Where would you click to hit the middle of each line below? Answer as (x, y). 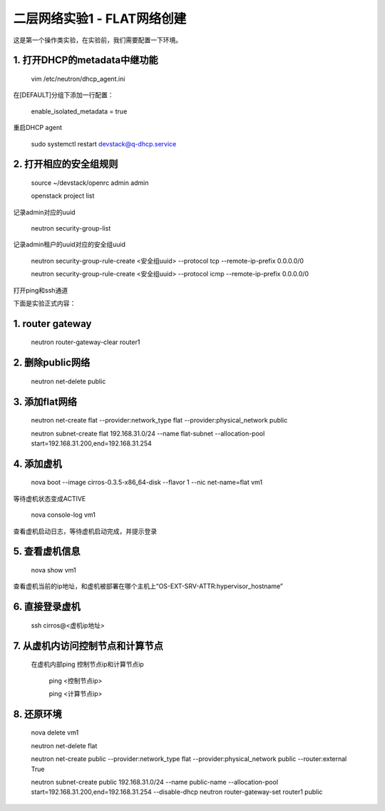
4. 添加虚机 (37, 464)
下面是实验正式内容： (45, 303)
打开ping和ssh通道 (40, 290)
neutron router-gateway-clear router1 (86, 342)
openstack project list (63, 196)
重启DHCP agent (38, 128)
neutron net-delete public (68, 381)
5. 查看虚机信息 (47, 551)
